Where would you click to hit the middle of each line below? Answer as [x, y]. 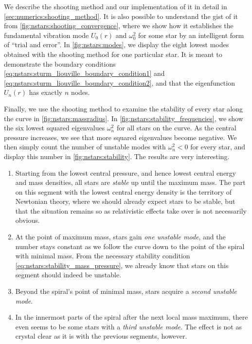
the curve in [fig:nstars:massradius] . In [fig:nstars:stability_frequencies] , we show [124, 118]
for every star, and [218, 147]
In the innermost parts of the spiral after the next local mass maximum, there [132, 317]
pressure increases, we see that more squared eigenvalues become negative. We [120, 137]
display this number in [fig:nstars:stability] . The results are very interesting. [117, 156]
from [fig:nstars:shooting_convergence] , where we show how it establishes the [119, 26]
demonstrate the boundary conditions [60, 63]
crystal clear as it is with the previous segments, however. [101, 336]
